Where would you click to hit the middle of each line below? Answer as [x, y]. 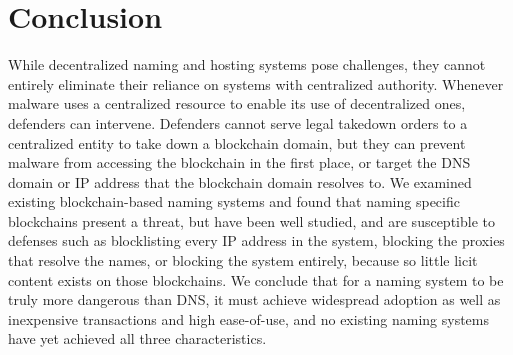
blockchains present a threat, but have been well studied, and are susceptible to [251, 220]
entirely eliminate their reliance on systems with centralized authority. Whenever [256, 83]
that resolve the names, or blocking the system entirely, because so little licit [243, 260]
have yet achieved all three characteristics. [137, 338]
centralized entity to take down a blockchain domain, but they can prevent [237, 142]
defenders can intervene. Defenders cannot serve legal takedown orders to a [238, 122]
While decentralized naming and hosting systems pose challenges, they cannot [247, 64]
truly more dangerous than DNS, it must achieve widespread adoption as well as [254, 299]
